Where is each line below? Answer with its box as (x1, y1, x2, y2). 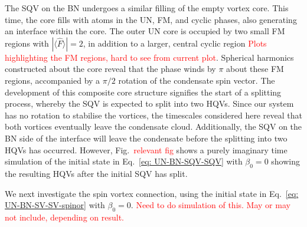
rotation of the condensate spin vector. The (118, 74, 275, 86)
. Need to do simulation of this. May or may (130, 199, 290, 211)
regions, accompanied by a (5, 74, 100, 86)
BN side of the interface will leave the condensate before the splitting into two (5, 131, 288, 144)
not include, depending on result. (5, 210, 124, 223)
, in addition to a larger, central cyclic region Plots (83, 37, 267, 49)
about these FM (226, 62, 284, 75)
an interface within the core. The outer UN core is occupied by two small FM (5, 25, 285, 37)
